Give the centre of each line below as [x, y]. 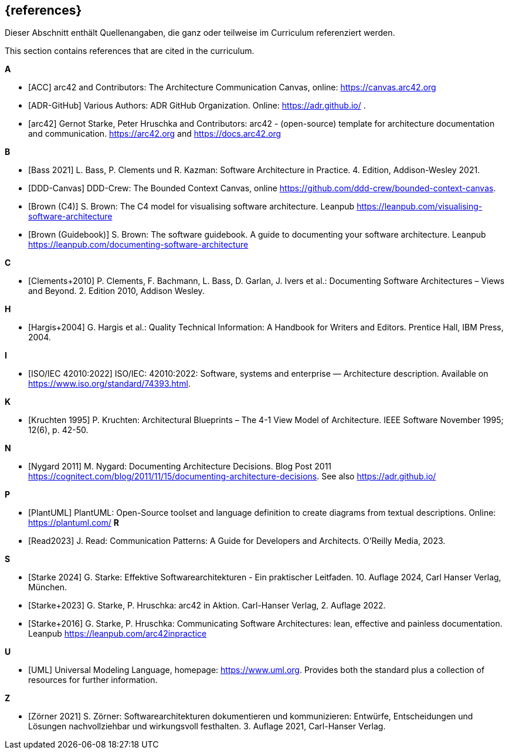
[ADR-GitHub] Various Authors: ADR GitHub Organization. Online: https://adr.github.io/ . [197, 106]
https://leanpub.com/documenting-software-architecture [138, 245]
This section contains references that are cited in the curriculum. [130, 51]
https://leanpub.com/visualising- [420, 207]
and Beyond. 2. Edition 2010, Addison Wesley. [116, 291]
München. [47, 587]
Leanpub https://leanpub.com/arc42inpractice [118, 634]
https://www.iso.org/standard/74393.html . [109, 384]
